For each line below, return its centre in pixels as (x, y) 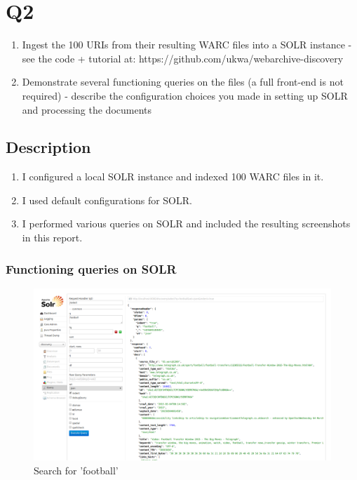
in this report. (52, 238)
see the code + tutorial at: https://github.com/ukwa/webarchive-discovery (183, 58)
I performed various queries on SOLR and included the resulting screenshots (186, 224)
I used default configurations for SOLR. (107, 200)
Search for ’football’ (76, 470)
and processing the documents (87, 109)
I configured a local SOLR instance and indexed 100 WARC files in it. (173, 176)
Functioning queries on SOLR (91, 268)
